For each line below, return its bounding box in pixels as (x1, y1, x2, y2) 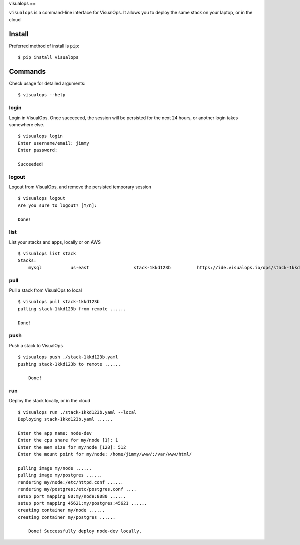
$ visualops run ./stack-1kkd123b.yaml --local (18, 409, 137, 415)
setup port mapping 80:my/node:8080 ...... (18, 493, 126, 499)
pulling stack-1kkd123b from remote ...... (18, 306, 126, 312)
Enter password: (18, 147, 58, 153)
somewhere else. (9, 121, 45, 127)
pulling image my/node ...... (18, 465, 92, 471)
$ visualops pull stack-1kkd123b (18, 299, 100, 305)
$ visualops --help (18, 92, 66, 98)
